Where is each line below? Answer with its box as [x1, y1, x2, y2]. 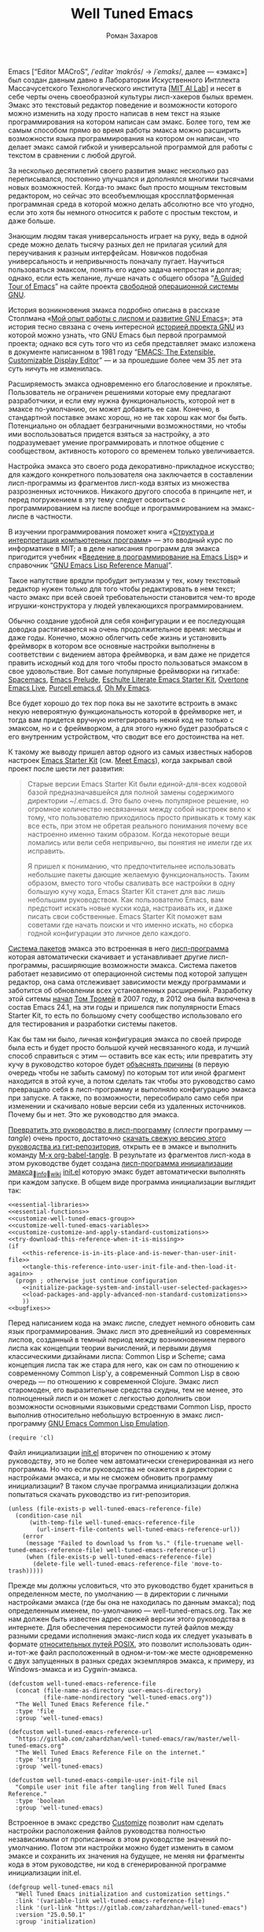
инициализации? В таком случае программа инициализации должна [8, 1481, 240, 1491]
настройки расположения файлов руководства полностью [8, 1826, 206, 1835]
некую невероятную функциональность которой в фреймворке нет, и [8, 706, 242, 716]
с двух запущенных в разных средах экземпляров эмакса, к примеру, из [8, 1656, 255, 1666]
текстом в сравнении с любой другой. [8, 151, 137, 160]
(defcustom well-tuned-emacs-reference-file [8, 1680, 156, 1688]
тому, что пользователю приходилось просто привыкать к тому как [27, 813, 256, 822]
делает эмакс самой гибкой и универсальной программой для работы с [8, 142, 253, 151]
